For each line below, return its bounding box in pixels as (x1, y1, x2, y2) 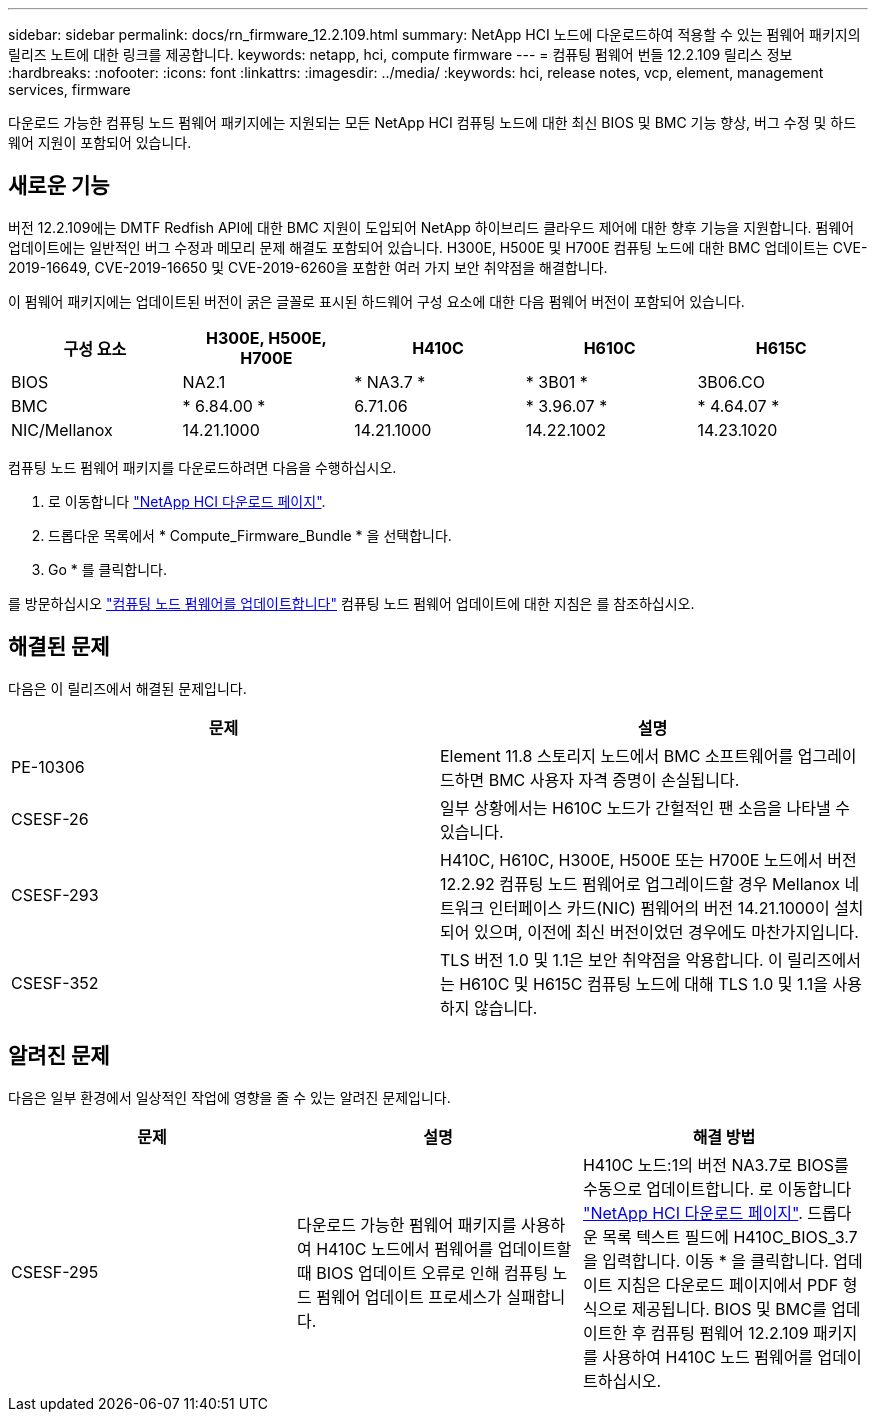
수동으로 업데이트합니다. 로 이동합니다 (582, 1178, 852, 1199)
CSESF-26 (11, 808, 89, 829)
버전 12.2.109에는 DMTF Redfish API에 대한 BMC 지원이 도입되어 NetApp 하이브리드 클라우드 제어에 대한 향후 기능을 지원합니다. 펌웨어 (8, 218, 855, 236)
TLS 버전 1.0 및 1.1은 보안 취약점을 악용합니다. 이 (440, 949, 783, 970)
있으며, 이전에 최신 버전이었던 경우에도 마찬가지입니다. (473, 921, 859, 942)
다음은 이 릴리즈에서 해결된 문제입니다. (8, 679, 247, 697)
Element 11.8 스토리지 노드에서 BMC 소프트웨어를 (440, 745, 794, 766)
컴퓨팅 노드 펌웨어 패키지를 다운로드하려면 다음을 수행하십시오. (8, 458, 397, 476)
